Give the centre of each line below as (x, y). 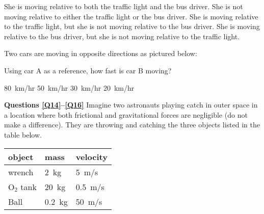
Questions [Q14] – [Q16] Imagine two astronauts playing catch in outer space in (131, 105)
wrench (21, 172)
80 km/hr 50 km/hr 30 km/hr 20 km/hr (69, 87)
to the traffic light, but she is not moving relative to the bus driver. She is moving (132, 26)
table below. (23, 134)
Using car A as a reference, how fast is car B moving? (88, 70)
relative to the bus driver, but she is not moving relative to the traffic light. (122, 36)
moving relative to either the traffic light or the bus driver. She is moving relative (131, 16)
